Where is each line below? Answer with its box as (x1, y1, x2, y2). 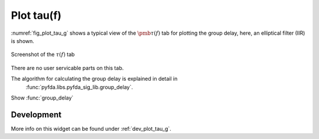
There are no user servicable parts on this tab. (11, 64, 124, 71)
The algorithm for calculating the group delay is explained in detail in (11, 75, 178, 82)
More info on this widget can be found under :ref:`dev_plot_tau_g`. (11, 125, 171, 132)
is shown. (11, 37, 35, 44)
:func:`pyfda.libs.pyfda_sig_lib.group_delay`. (25, 83, 133, 91)
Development (11, 110, 62, 120)
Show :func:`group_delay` (11, 94, 74, 101)
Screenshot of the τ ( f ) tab (11, 51, 75, 58)
